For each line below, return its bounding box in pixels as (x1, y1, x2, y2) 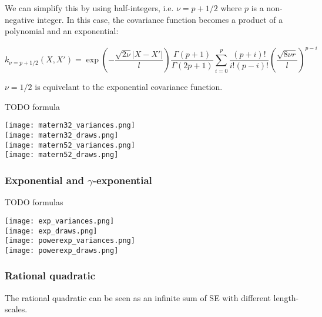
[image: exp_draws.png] (5, 226, 98, 235)
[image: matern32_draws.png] (5, 131, 119, 140)
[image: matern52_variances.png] (5, 141, 135, 149)
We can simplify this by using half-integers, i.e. (5, 2, 174, 14)
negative (5, 13, 35, 25)
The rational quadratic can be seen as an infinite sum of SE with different (5, 291, 271, 303)
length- (273, 291, 299, 303)
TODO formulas (5, 196, 63, 208)
